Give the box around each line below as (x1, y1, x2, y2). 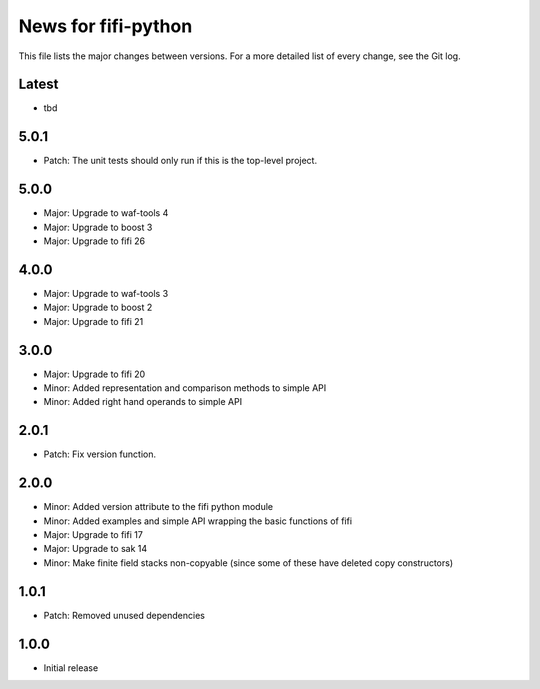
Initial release (43, 661, 99, 674)
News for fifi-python (18, 15, 193, 37)
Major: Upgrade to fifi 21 (43, 315, 144, 327)
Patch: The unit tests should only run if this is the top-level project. (43, 155, 318, 167)
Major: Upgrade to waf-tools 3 (43, 287, 169, 299)
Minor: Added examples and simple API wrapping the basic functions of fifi (43, 515, 353, 527)
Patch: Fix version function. (43, 448, 157, 460)
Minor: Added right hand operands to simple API (43, 396, 243, 408)
